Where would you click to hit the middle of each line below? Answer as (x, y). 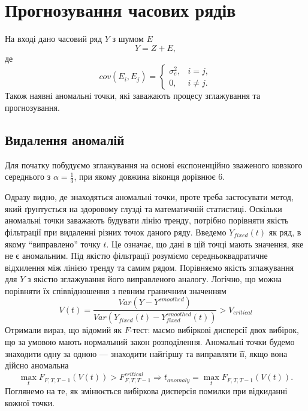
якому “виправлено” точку (53, 244)
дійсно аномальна (37, 365)
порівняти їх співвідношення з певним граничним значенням (116, 290)
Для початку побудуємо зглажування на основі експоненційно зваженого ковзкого (154, 164)
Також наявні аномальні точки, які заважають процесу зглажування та (133, 96)
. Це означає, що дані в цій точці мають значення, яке (205, 244)
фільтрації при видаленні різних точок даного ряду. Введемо (116, 232)
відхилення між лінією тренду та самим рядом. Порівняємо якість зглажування (150, 267)
